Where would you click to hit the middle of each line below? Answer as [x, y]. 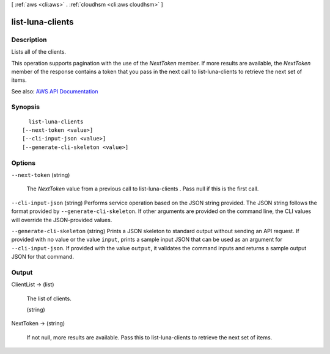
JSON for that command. [43, 257]
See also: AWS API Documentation [55, 91]
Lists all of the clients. [39, 52]
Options [24, 163]
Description [29, 40]
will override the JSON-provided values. [62, 220]
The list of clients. [49, 298]
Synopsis [25, 107]
